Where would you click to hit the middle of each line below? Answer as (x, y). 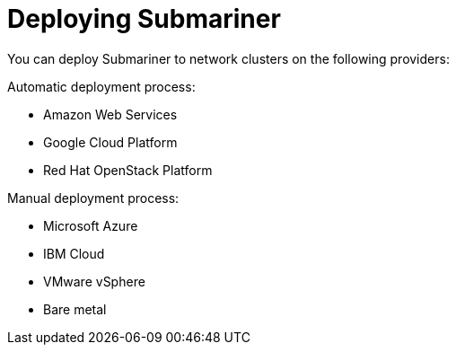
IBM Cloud (74, 253)
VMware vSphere (94, 281)
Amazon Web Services (110, 114)
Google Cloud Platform (110, 142)
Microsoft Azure (91, 225)
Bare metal (75, 309)
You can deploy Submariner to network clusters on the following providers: (228, 58)
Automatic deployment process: (101, 86)
